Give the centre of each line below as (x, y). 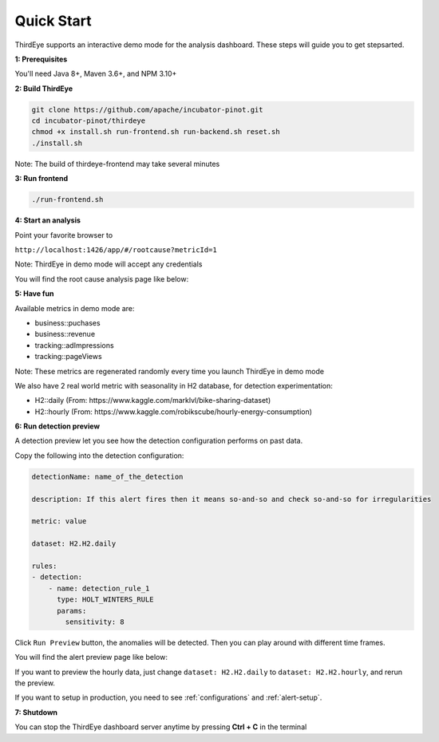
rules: (44, 566)
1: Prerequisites (41, 59)
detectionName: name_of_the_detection (107, 476)
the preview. (35, 683)
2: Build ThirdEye (44, 89)
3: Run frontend (42, 179)
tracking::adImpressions (75, 345)
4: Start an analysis (48, 220)
